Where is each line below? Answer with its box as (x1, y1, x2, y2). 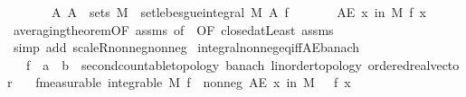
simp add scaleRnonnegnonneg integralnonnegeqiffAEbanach (13, 38, 360, 57)
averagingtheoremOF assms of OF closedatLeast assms (13, 20, 334, 39)
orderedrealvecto (367, 55, 460, 74)
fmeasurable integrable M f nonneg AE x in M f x (35, 73, 351, 92)
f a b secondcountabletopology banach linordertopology (25, 55, 362, 74)
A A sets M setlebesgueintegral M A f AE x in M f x (51, 3, 426, 21)
